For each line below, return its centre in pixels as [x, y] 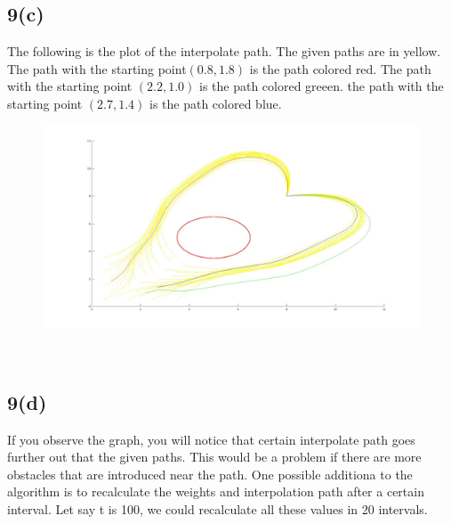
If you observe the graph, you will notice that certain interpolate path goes [211, 439]
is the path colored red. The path [340, 68]
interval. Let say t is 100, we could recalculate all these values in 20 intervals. [217, 508]
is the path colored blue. [215, 103]
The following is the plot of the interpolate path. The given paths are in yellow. [224, 51]
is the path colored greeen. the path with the [321, 86]
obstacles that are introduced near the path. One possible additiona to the [210, 474]
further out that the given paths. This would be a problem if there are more [214, 457]
